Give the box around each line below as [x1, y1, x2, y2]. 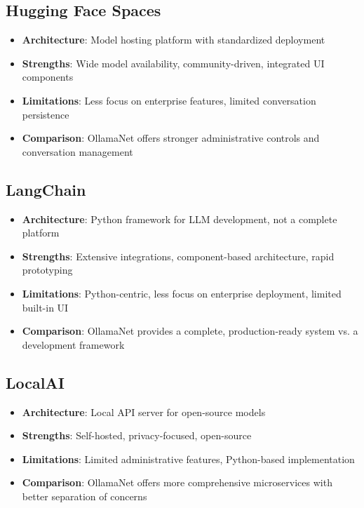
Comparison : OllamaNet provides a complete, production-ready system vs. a [22, 323, 358, 338]
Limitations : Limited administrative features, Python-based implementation [22, 451, 355, 466]
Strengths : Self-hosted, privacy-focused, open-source [22, 428, 252, 443]
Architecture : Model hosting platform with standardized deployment [22, 32, 325, 47]
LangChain [6, 178, 86, 200]
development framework [22, 337, 125, 352]
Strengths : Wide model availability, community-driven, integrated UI [22, 55, 325, 70]
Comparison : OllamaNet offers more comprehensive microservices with [22, 475, 332, 490]
